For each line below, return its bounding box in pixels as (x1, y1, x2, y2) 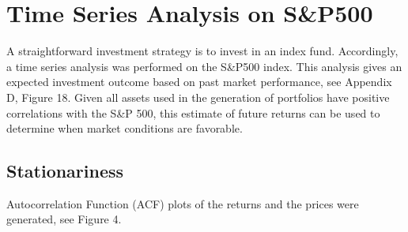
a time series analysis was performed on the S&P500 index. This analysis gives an (6, 58, 402, 74)
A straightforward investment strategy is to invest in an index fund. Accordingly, (6, 43, 399, 59)
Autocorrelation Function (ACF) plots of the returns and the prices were (6, 195, 359, 211)
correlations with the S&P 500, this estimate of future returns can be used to (6, 104, 380, 121)
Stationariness (6, 159, 124, 183)
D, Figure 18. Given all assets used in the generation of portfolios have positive (6, 88, 390, 105)
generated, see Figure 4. (6, 211, 122, 227)
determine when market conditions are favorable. (6, 120, 243, 137)
